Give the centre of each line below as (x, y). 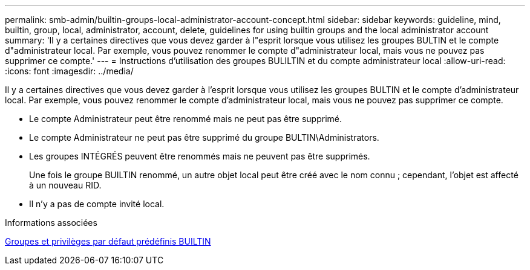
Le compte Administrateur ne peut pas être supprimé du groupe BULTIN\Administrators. (204, 137)
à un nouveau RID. (65, 185)
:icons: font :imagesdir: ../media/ (69, 71)
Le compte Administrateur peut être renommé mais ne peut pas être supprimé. (186, 119)
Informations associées (51, 223)
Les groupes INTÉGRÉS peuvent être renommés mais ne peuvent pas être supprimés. (200, 156)
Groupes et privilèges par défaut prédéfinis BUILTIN (108, 241)
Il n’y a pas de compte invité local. (97, 204)
